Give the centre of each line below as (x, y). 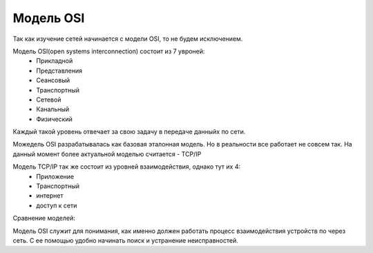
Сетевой (49, 100)
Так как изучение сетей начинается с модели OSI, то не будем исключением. (128, 39)
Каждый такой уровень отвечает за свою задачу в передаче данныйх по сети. (129, 132)
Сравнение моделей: (44, 218)
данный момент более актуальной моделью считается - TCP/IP (107, 154)
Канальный (53, 109)
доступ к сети (57, 205)
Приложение (55, 176)
